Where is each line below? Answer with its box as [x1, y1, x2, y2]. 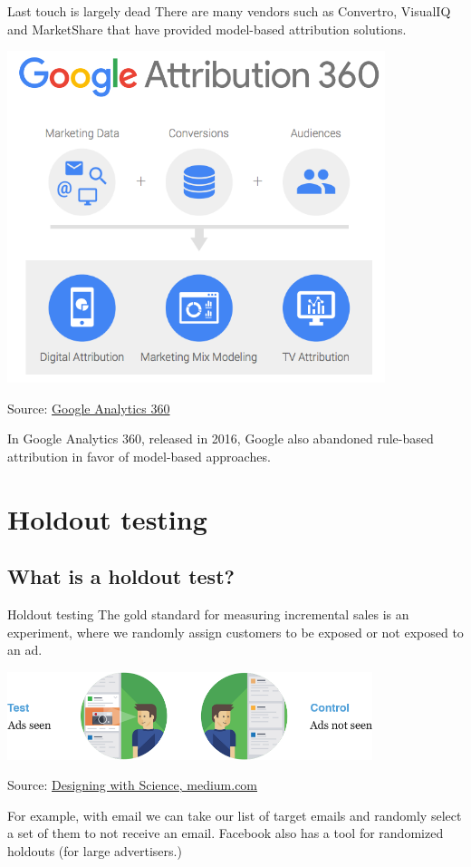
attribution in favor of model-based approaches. [7, 446, 271, 465]
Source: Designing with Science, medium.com [7, 775, 258, 794]
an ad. [7, 640, 43, 659]
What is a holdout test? [7, 562, 235, 590]
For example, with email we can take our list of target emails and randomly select [7, 805, 462, 824]
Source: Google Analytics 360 [7, 398, 170, 417]
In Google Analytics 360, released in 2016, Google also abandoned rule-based [7, 429, 434, 448]
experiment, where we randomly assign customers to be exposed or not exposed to [7, 622, 464, 641]
